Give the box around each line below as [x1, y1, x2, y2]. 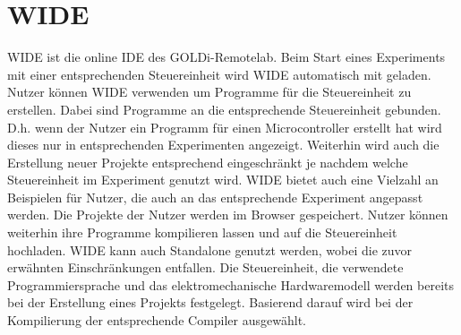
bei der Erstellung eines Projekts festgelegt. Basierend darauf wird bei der [7, 293, 414, 312]
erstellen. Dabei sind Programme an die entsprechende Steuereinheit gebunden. [7, 99, 441, 118]
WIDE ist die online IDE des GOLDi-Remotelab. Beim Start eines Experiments [7, 47, 446, 66]
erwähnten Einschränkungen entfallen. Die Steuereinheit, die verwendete [7, 258, 404, 277]
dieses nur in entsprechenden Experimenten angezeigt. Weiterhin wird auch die [7, 135, 440, 154]
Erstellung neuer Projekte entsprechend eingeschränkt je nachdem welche [7, 152, 408, 171]
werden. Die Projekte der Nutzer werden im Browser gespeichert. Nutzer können [7, 205, 448, 224]
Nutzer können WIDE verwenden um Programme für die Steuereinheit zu [7, 82, 412, 101]
